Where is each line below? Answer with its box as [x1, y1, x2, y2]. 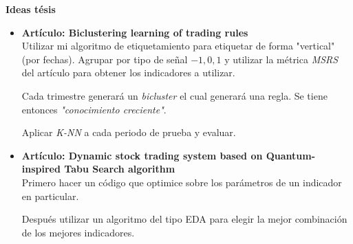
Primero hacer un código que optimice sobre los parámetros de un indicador [21, 175, 342, 189]
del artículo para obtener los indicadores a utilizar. [21, 65, 235, 80]
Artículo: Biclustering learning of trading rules [21, 25, 248, 39]
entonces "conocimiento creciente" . [21, 102, 167, 116]
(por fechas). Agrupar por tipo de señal [21, 52, 188, 66]
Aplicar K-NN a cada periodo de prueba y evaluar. [21, 125, 236, 140]
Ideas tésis [6, 2, 56, 16]
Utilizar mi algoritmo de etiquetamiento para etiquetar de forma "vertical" [21, 38, 335, 53]
